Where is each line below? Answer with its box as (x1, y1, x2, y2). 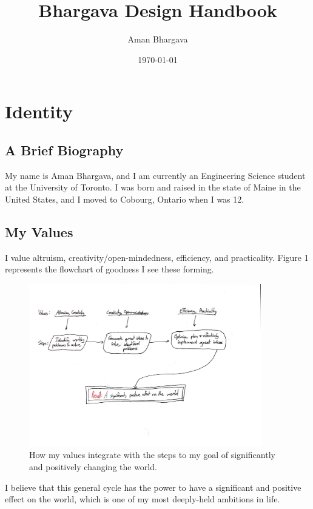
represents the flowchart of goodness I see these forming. (5, 263, 214, 275)
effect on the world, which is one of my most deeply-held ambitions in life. (5, 493, 280, 505)
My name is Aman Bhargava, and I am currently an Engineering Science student (5, 169, 306, 181)
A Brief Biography (5, 140, 124, 159)
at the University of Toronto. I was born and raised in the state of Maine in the (5, 181, 301, 194)
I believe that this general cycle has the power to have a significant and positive (5, 480, 301, 493)
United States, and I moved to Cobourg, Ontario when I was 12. (5, 192, 244, 205)
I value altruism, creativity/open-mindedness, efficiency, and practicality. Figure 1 (5, 251, 309, 263)
